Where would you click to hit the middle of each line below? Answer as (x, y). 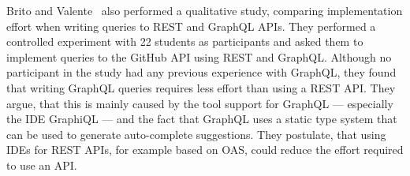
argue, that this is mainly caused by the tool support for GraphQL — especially (200, 103)
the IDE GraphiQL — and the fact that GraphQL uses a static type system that (202, 119)
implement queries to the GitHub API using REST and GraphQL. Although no (199, 56)
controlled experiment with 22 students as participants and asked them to (185, 41)
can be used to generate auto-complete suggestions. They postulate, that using (196, 134)
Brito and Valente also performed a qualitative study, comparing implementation (205, 10)
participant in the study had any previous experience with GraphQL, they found (201, 72)
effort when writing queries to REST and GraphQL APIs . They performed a (191, 26)
